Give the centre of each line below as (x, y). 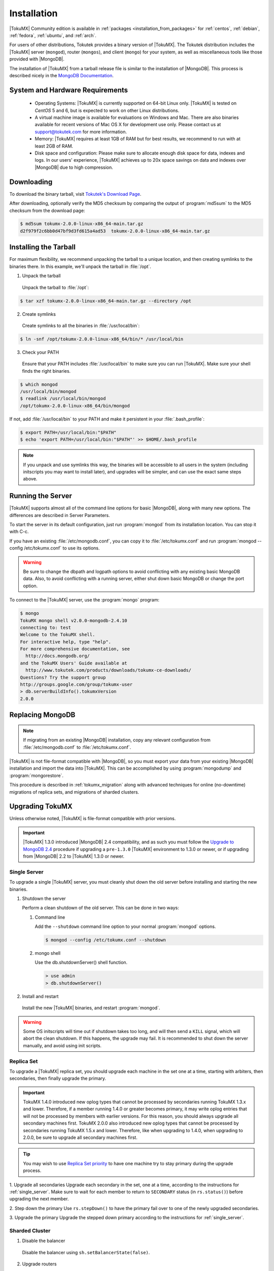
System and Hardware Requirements (69, 90)
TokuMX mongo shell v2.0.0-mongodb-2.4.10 (74, 621)
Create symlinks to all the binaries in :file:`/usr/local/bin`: (81, 325)
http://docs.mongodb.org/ (58, 656)
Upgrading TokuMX (41, 807)
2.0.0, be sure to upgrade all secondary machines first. (80, 1138)
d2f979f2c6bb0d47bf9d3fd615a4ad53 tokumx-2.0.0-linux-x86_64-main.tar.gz (115, 231)
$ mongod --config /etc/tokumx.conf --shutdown (106, 940)
